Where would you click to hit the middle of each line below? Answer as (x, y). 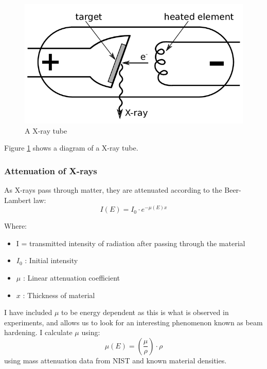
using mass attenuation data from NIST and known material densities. (115, 360)
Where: (15, 226)
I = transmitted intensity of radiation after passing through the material (131, 243)
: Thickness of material (59, 295)
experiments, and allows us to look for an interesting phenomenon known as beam (133, 322)
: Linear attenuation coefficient (71, 277)
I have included (28, 312)
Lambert (18, 200)
